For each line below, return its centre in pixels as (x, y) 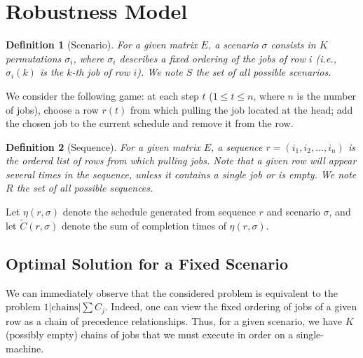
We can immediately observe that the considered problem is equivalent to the (172, 292)
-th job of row (101, 72)
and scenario (293, 212)
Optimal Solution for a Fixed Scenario (147, 263)
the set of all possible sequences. (85, 188)
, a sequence (237, 146)
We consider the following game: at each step (102, 95)
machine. (25, 348)
